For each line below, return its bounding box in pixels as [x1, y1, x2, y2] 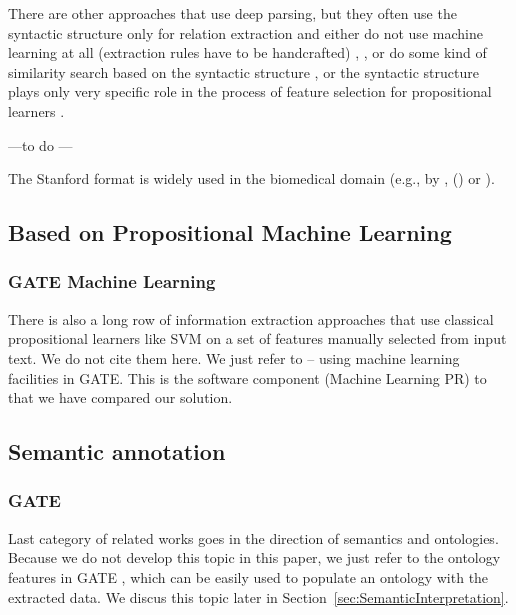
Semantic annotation [8, 436, 226, 467]
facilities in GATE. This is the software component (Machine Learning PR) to [8, 367, 487, 388]
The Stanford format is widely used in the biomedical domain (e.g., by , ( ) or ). [8, 168, 495, 189]
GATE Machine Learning [8, 269, 216, 294]
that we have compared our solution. [8, 387, 233, 408]
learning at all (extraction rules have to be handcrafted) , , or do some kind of [8, 42, 487, 63]
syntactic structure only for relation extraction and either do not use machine [8, 22, 483, 43]
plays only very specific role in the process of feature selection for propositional [8, 81, 492, 102]
